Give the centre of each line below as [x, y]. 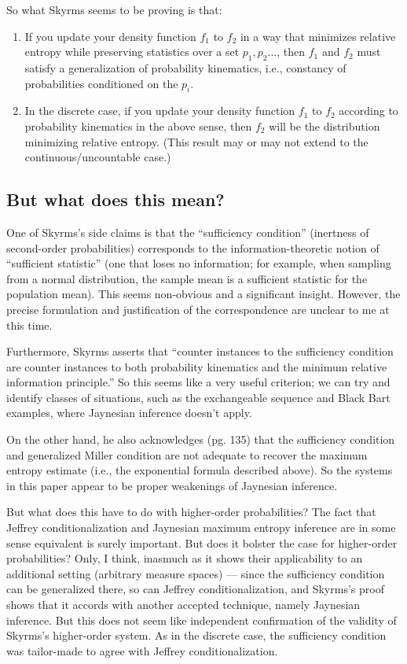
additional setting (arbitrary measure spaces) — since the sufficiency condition [196, 573]
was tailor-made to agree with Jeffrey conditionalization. [142, 650]
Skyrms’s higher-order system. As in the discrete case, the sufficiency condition [196, 635]
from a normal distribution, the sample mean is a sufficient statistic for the [187, 278]
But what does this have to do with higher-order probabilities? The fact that [191, 512]
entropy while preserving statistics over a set [132, 52]
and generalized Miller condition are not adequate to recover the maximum [187, 454]
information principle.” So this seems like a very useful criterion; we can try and [198, 382]
